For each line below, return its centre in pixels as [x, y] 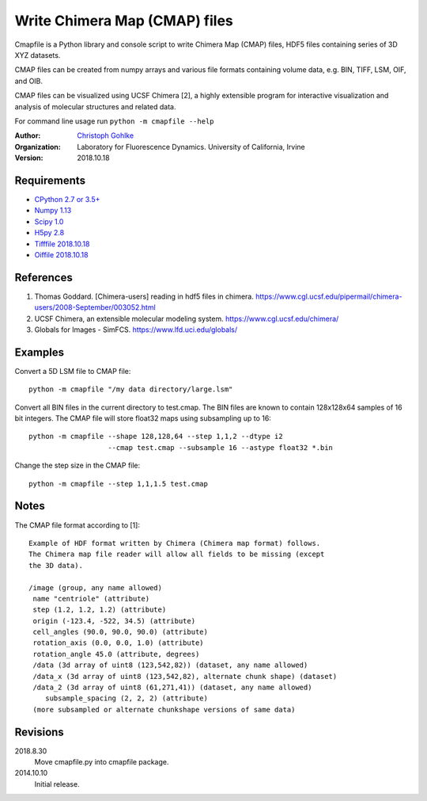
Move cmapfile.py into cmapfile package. [102, 762]
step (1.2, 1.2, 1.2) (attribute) [100, 610]
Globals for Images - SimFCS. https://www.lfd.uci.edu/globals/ [136, 330]
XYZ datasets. [38, 55]
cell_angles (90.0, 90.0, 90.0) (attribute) [121, 632]
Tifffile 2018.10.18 [62, 244]
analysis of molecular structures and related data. [95, 106]
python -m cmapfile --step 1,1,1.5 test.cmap [119, 484]
